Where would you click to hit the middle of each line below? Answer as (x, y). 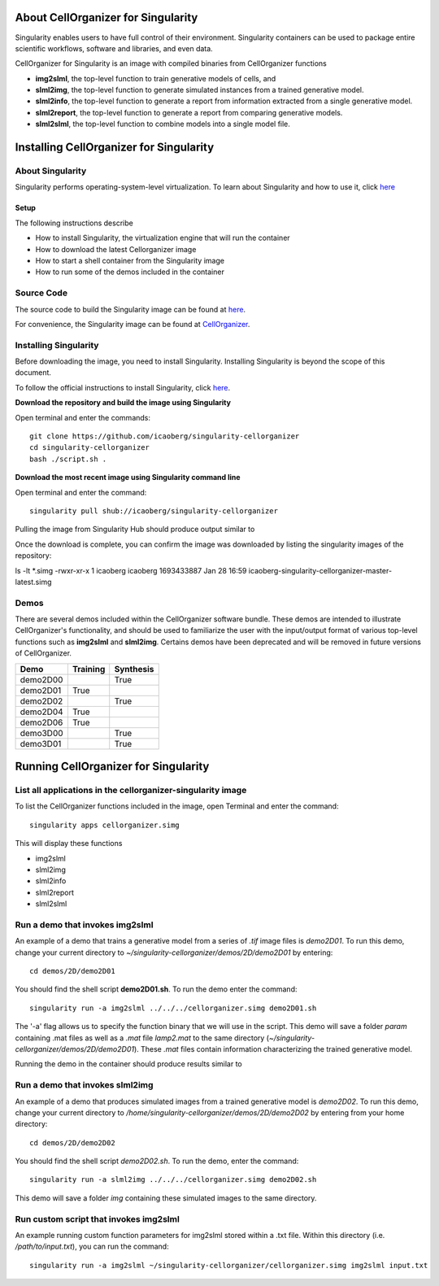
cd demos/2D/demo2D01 (72, 971)
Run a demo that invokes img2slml (84, 925)
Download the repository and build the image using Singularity (123, 403)
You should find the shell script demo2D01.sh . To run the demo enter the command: (156, 989)
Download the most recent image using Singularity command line (128, 477)
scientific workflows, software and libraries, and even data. (114, 48)
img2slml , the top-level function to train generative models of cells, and (156, 78)
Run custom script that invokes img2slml (98, 1218)
